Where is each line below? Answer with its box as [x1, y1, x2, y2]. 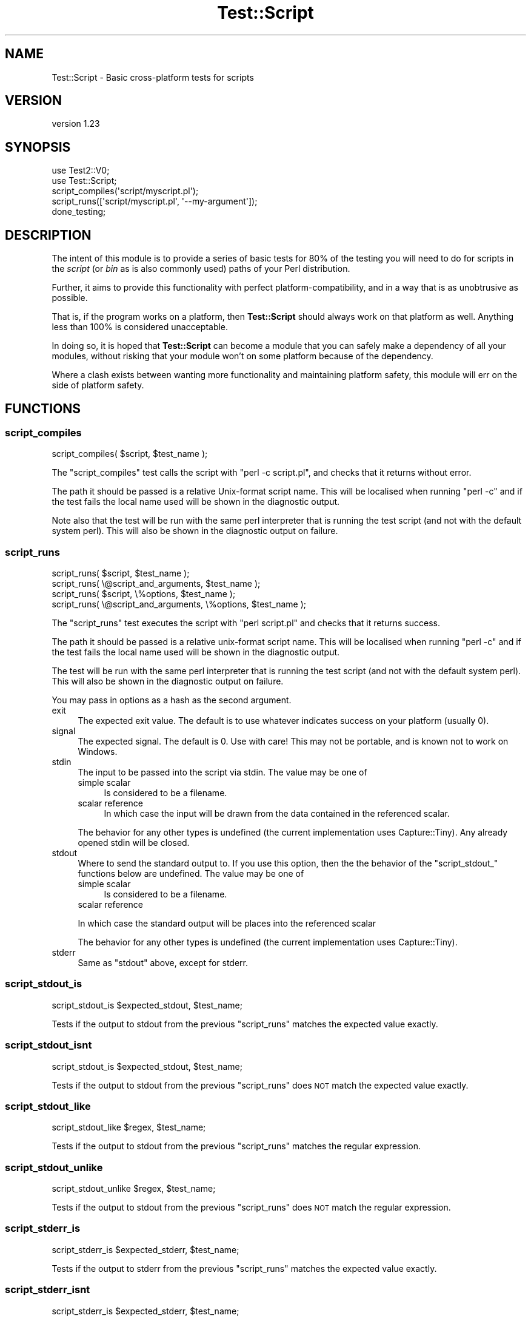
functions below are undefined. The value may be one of [78, 868, 304, 879]
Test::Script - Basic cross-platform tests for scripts [52, 72, 254, 83]
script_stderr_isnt [5, 1283, 90, 1296]
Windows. [78, 746, 118, 757]
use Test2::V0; [52, 165, 110, 176]
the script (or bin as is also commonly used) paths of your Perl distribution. [52, 263, 350, 274]
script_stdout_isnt [5, 1039, 92, 1052]
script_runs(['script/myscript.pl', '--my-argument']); [52, 196, 258, 207]
